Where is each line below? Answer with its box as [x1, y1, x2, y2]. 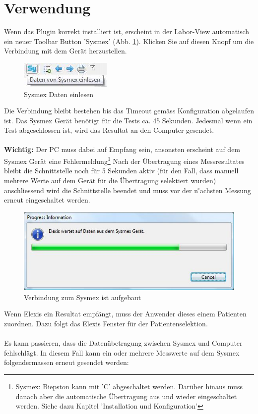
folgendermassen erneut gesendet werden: [4, 357, 129, 367]
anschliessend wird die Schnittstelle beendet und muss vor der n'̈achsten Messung [4, 185, 251, 195]
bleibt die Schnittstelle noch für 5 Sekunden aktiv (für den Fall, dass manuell [4, 165, 239, 176]
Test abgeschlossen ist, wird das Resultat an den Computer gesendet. [4, 125, 214, 135]
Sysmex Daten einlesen [24, 89, 93, 99]
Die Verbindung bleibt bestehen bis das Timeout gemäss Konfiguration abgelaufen [4, 105, 254, 116]
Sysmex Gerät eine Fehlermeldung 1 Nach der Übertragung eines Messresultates [4, 155, 245, 166]
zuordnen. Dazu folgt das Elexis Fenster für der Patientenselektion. [4, 318, 208, 329]
